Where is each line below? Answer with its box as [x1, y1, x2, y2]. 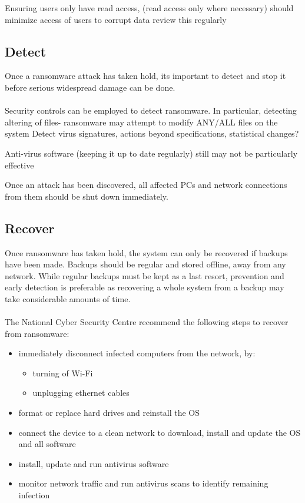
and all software [18, 438, 76, 450]
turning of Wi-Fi [32, 366, 93, 379]
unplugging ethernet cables [32, 386, 130, 399]
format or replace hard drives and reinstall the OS [18, 406, 200, 419]
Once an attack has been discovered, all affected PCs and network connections [5, 178, 287, 191]
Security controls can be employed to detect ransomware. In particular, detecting [5, 104, 297, 117]
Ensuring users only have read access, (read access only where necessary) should [5, 2, 294, 14]
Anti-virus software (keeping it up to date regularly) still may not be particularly [5, 147, 298, 159]
